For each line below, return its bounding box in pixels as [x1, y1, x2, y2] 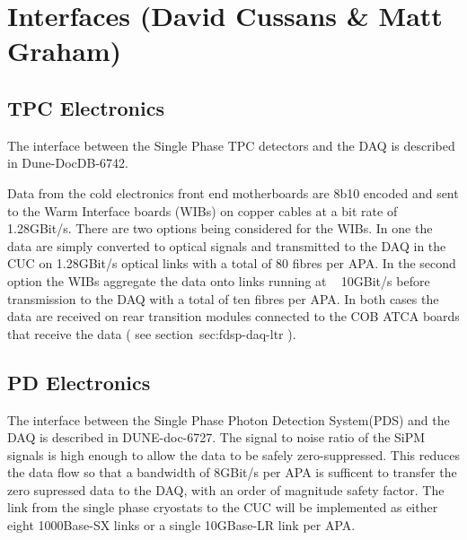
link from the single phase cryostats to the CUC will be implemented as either [7, 498, 438, 517]
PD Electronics [7, 368, 151, 396]
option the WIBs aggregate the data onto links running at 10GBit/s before [7, 271, 430, 290]
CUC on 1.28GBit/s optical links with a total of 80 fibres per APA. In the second [7, 254, 456, 273]
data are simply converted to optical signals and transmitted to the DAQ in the [7, 236, 446, 255]
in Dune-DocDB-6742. [7, 153, 128, 172]
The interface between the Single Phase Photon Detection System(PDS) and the [7, 410, 450, 429]
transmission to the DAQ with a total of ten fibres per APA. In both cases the [7, 289, 439, 308]
